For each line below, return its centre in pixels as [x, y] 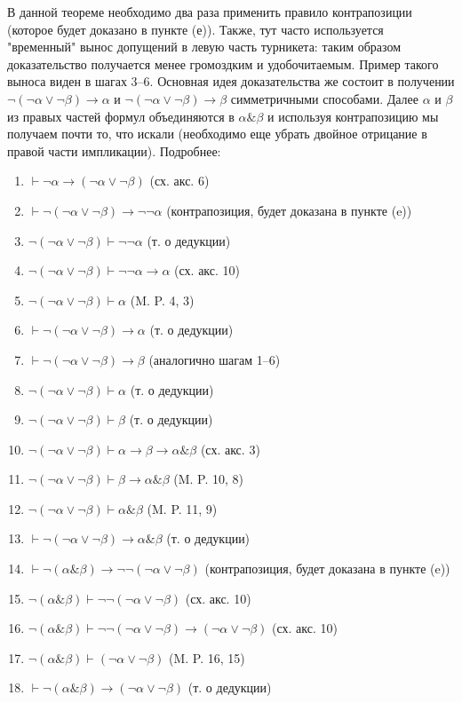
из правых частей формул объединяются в [121, 116]
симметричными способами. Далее [324, 98]
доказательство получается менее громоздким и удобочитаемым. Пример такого [223, 63]
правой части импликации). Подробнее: [114, 150]
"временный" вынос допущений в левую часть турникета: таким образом [204, 47]
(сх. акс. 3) [230, 449]
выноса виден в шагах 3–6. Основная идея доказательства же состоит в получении [231, 81]
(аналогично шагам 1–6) [215, 359]
